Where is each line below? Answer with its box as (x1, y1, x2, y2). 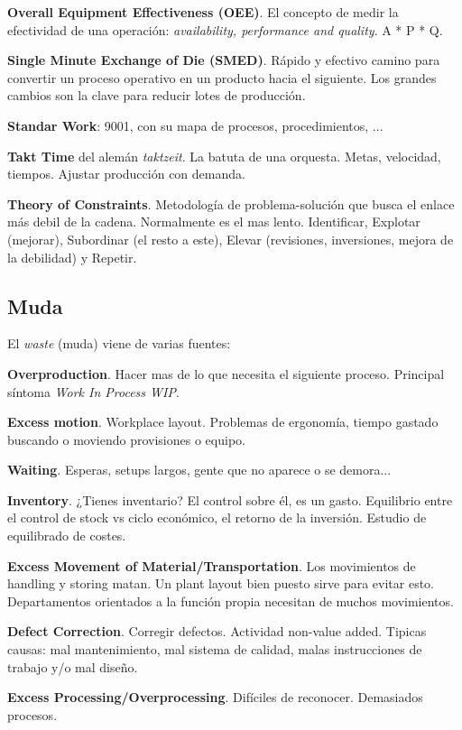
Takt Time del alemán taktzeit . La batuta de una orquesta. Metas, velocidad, (7, 146, 441, 165)
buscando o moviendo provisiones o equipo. (7, 430, 245, 448)
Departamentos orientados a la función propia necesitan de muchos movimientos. (7, 591, 454, 610)
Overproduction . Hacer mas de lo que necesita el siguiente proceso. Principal (7, 364, 445, 383)
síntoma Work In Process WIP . (7, 382, 180, 401)
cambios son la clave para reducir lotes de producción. (7, 86, 306, 105)
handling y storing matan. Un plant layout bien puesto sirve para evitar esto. (7, 574, 435, 593)
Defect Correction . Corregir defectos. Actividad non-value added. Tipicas (7, 622, 427, 641)
